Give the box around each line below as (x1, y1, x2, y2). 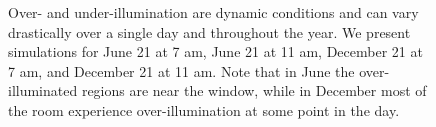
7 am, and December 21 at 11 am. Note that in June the (8, 60, 355, 81)
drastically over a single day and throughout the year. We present (8, 21, 411, 42)
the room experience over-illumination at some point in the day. (8, 99, 400, 120)
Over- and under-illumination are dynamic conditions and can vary (8, 2, 419, 22)
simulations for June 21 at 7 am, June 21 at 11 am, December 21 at (8, 41, 423, 62)
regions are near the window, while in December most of (81, 80, 427, 101)
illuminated (8, 80, 78, 101)
